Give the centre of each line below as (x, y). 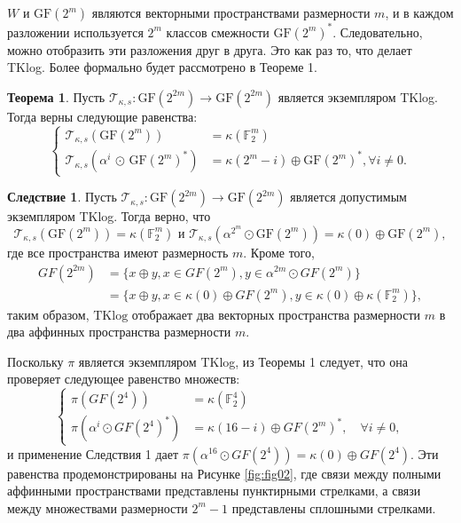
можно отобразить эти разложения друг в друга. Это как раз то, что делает (210, 49)
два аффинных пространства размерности (119, 332)
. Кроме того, (279, 252)
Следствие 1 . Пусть (62, 197)
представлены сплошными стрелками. (334, 507)
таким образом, (48, 314)
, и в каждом (419, 12)
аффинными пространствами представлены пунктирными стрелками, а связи (214, 491)
